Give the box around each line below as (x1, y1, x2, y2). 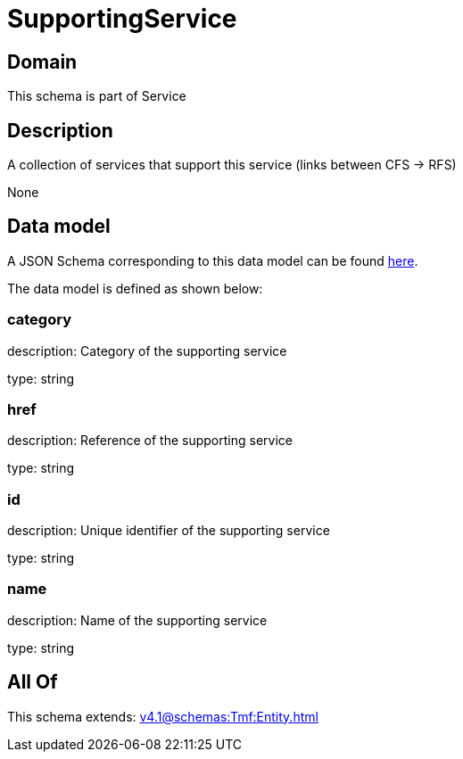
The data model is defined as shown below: (7, 280, 263, 296)
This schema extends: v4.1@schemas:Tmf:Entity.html (7, 708, 318, 724)
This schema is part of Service (7, 88, 186, 104)
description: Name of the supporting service (7, 612, 268, 628)
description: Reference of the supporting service (7, 433, 293, 449)
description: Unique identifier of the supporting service (7, 523, 330, 539)
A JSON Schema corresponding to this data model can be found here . (7, 252, 418, 268)
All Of (7, 671, 58, 694)
